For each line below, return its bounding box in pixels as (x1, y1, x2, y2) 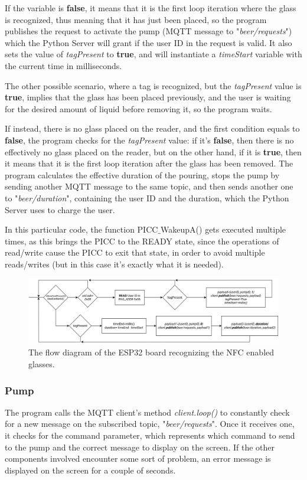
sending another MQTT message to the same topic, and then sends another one (5, 180, 293, 192)
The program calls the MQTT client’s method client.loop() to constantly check (5, 406, 290, 418)
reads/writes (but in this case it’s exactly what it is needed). (5, 257, 224, 270)
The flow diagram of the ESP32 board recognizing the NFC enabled (28, 346, 275, 358)
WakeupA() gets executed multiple (161, 223, 286, 236)
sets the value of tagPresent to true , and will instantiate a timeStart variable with (5, 48, 302, 60)
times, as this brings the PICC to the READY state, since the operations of (5, 234, 279, 247)
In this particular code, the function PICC (5, 223, 158, 236)
